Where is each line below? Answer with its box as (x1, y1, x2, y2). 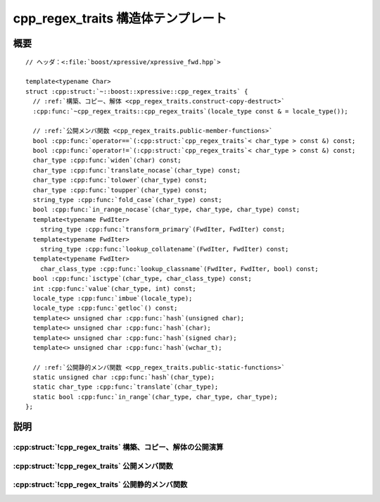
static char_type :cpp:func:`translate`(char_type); (32, 383, 219, 391)
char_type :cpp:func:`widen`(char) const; (32, 156, 182, 165)
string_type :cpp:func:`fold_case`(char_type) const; (32, 196, 222, 204)
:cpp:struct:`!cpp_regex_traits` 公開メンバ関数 (13, 461, 174, 471)
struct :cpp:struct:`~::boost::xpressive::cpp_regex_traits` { (25, 87, 248, 95)
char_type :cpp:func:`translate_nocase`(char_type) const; (32, 166, 241, 174)
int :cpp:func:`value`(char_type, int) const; (32, 284, 196, 292)
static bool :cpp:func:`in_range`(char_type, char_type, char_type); (32, 393, 278, 401)
